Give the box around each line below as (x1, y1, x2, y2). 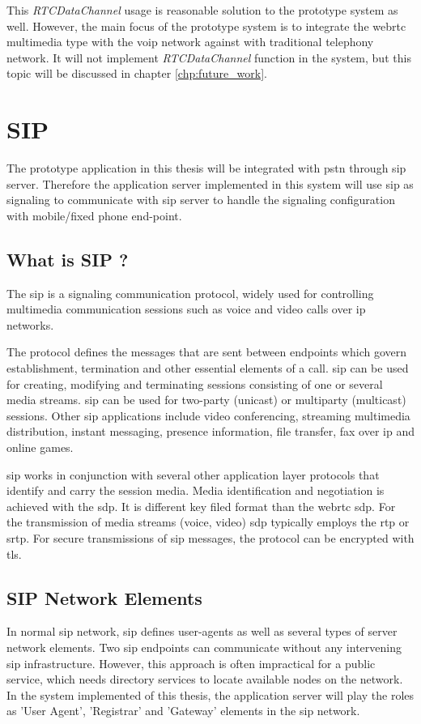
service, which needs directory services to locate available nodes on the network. (6, 671, 403, 688)
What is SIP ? (6, 246, 129, 271)
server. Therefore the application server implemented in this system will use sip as (6, 175, 414, 192)
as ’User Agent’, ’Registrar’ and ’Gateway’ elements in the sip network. (6, 702, 360, 719)
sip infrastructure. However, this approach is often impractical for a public (6, 654, 376, 671)
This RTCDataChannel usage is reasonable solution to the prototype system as (6, 2, 398, 18)
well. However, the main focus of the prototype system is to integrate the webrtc (6, 17, 406, 34)
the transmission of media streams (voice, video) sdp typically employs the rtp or (6, 513, 410, 530)
